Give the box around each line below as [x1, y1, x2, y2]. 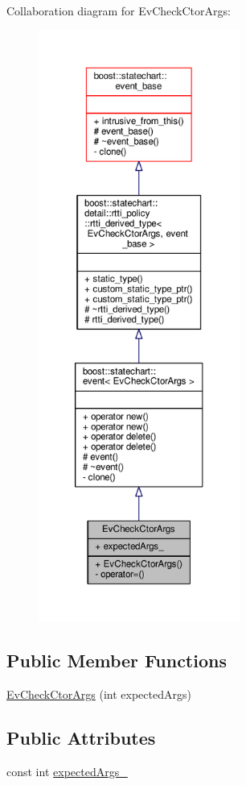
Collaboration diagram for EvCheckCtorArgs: [6, 2, 231, 19]
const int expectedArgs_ [6, 762, 128, 779]
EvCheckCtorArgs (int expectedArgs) [6, 685, 191, 702]
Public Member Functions [6, 647, 227, 672]
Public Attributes [6, 725, 156, 750]
